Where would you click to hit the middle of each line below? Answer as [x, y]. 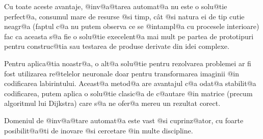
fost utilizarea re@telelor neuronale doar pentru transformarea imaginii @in [122, 73]
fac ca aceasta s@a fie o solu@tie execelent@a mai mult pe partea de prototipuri [129, 36]
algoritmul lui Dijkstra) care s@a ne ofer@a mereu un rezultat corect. [112, 103]
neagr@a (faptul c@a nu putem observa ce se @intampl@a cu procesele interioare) [132, 26]
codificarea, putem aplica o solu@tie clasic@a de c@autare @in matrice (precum [128, 93]
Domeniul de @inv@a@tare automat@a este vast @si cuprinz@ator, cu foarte [124, 120]
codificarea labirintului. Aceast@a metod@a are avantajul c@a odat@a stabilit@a [130, 83]
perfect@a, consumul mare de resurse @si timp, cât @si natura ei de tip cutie [124, 16]
